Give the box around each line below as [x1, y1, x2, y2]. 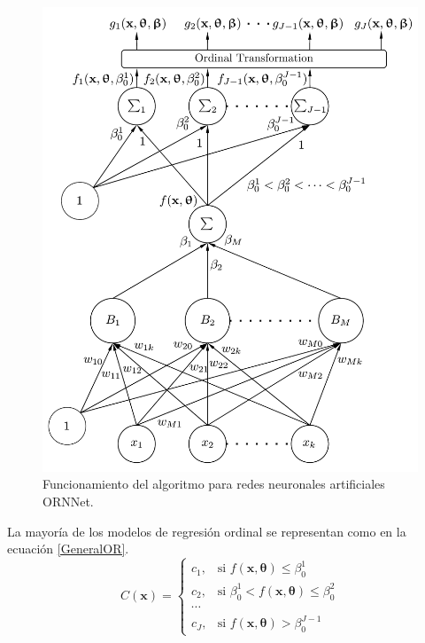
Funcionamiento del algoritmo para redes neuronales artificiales [42, 474, 385, 493]
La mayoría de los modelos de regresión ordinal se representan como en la [7, 521, 406, 540]
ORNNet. [42, 491, 94, 510]
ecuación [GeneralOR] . [7, 539, 129, 558]
